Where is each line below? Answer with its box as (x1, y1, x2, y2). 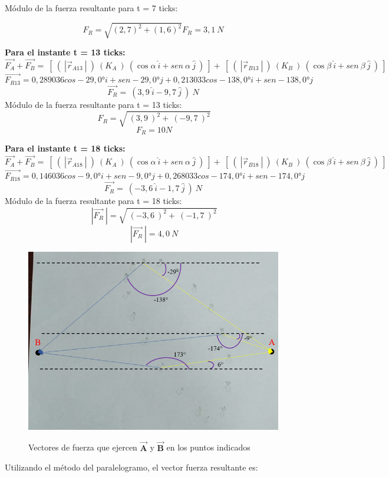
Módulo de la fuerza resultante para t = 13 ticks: (5, 98, 182, 110)
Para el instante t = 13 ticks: (5, 46, 126, 58)
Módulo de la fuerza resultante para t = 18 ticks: (5, 195, 182, 207)
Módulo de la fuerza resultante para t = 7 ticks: (5, 2, 178, 14)
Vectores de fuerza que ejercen (28, 441, 137, 453)
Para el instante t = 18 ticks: (5, 142, 126, 154)
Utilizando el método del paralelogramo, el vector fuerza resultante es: (5, 461, 258, 473)
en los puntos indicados (166, 441, 250, 453)
